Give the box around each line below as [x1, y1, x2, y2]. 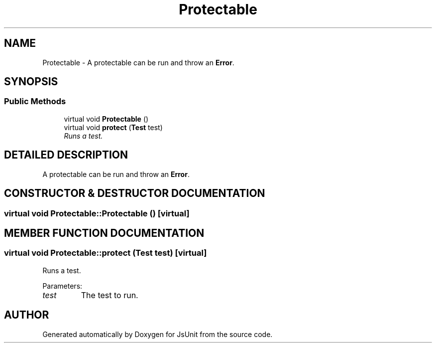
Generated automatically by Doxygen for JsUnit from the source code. [42, 330, 273, 339]
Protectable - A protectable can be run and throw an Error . [42, 58, 234, 67]
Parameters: [42, 281, 83, 290]
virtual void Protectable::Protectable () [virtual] [4, 208, 190, 218]
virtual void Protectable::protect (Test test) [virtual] [4, 248, 207, 258]
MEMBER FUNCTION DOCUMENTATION [4, 226, 205, 239]
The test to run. [81, 290, 138, 300]
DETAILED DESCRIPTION [4, 149, 128, 162]
